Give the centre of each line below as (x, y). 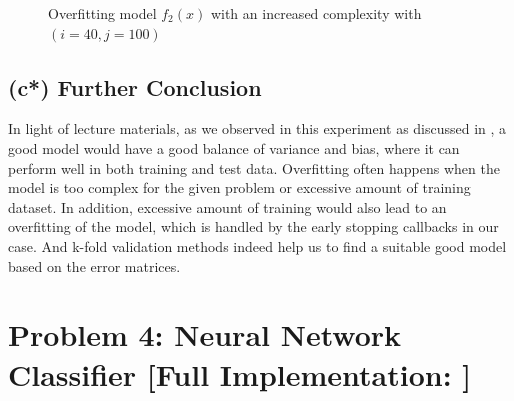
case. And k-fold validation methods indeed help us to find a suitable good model (257, 245)
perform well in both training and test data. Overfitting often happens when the (254, 167)
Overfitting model (102, 13)
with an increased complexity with (316, 13)
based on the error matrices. (94, 265)
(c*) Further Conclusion (135, 86)
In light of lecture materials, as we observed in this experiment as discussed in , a (257, 128)
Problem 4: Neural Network (205, 334)
